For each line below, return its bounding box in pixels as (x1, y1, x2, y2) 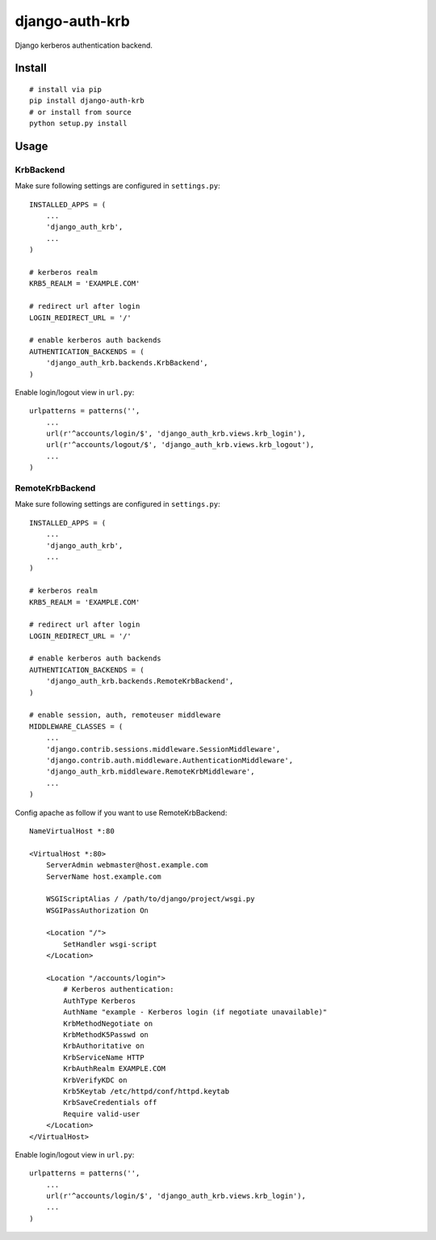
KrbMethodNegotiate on (63, 1019, 153, 1028)
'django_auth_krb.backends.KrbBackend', (45, 358, 209, 368)
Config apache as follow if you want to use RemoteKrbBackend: (15, 808, 228, 817)
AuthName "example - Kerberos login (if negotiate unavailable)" (63, 1007, 328, 1017)
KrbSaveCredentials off (63, 1098, 157, 1107)
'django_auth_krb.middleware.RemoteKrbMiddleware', (45, 767, 255, 776)
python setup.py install (29, 119, 128, 129)
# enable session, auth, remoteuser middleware (29, 711, 221, 719)
